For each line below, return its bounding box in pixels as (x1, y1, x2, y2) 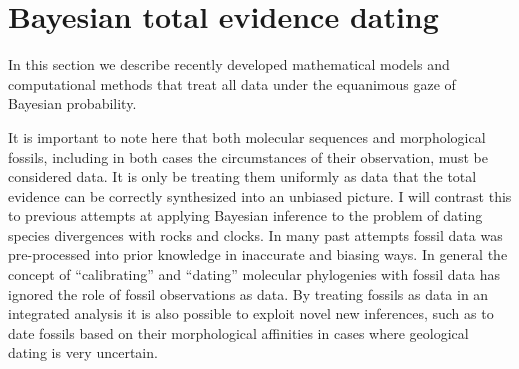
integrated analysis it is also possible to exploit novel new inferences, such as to (8, 303, 494, 324)
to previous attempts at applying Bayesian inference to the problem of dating (8, 205, 483, 226)
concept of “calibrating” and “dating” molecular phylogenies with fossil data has (8, 264, 500, 285)
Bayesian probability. (8, 93, 137, 114)
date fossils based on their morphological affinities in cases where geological (8, 322, 469, 343)
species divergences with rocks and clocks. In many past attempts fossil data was (8, 224, 503, 245)
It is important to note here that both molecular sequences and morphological (8, 126, 486, 147)
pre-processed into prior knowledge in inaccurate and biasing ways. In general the (8, 244, 508, 265)
